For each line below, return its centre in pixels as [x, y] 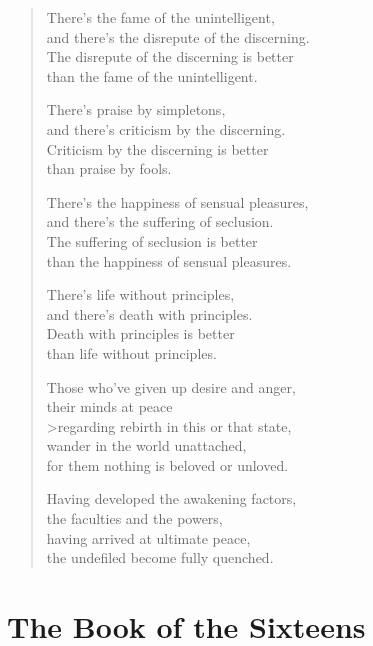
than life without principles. [131, 352]
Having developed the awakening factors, [171, 498]
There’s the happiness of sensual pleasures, [177, 201]
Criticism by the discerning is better [157, 148]
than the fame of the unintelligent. [152, 75]
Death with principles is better [140, 333]
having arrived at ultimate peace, [148, 537]
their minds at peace [109, 406]
